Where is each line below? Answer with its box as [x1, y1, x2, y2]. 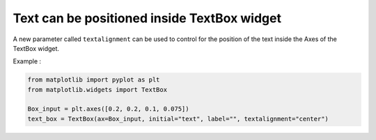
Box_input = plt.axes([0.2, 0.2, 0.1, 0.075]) [27, 105, 189, 113]
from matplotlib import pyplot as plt [27, 76, 160, 84]
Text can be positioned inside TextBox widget [13, 10, 282, 26]
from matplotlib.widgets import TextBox [27, 86, 167, 93]
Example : [13, 57, 42, 65]
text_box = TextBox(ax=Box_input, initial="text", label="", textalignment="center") [27, 115, 329, 123]
